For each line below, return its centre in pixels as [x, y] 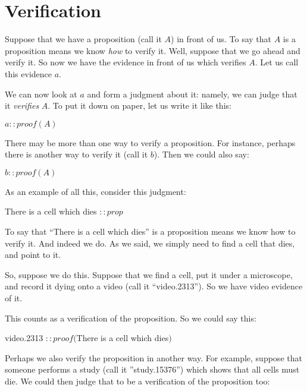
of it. [14, 298]
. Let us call [277, 62]
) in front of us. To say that [221, 39]
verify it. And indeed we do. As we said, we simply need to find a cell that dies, [150, 243]
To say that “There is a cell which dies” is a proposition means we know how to [150, 231]
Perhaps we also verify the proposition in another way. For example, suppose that [153, 357]
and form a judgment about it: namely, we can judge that [192, 94]
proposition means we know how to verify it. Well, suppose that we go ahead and [153, 50]
